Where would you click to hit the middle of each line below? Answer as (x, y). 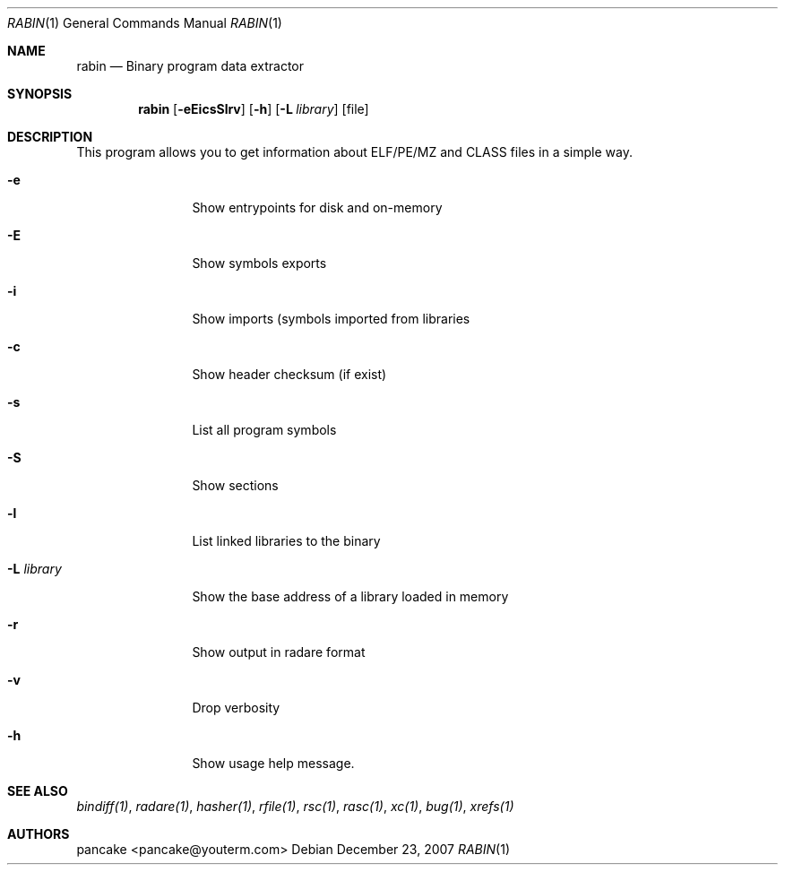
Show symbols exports (259, 263)
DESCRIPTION (50, 137)
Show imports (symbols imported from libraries (331, 319)
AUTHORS (39, 834)
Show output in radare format (279, 652)
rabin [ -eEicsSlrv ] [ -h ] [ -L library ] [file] (254, 109)
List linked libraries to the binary (286, 541)
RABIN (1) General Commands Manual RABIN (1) (145, 23)
